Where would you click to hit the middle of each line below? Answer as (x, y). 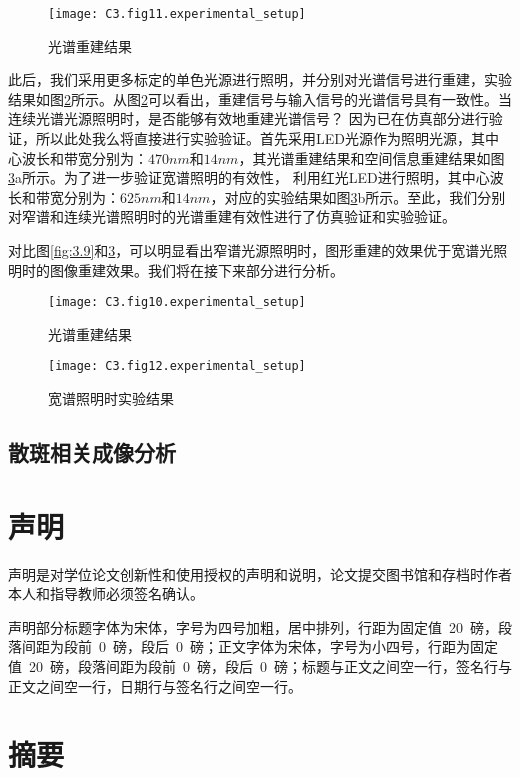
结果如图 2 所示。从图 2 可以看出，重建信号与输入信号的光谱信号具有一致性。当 (260, 98)
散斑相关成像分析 (92, 452)
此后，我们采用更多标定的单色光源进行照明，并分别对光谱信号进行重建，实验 (260, 79)
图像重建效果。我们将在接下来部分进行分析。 (196, 269)
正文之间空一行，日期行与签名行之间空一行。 (155, 685)
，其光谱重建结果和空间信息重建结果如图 (371, 157)
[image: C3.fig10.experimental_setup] (177, 302)
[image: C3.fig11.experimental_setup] (177, 14)
